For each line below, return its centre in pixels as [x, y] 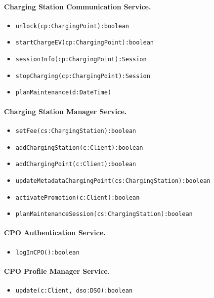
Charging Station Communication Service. [78, 6]
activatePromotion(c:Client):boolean [78, 197]
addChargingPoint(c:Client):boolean [76, 164]
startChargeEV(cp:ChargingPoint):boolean [85, 43]
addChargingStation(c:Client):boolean [79, 148]
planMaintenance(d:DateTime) [64, 93]
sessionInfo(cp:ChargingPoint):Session [81, 60]
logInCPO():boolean [47, 252]
